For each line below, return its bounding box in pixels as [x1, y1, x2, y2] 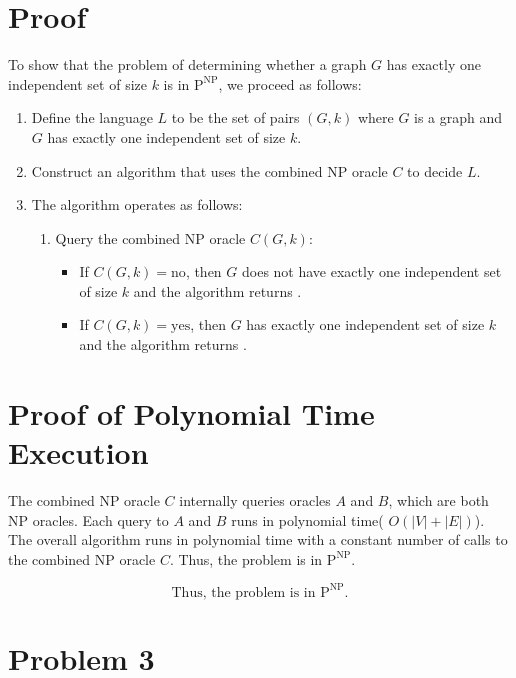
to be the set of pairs [171, 107, 300, 128]
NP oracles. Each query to [8, 509, 169, 530]
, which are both [388, 489, 489, 510]
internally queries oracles [179, 489, 331, 510]
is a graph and [414, 107, 503, 128]
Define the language [31, 107, 153, 128]
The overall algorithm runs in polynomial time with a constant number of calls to [8, 529, 508, 550]
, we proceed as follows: [218, 73, 362, 94]
